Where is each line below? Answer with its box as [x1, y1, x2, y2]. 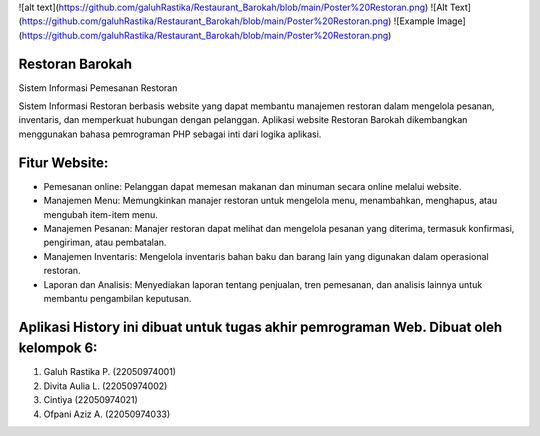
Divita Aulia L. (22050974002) [43, 380, 168, 392]
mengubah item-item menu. [43, 208, 159, 220]
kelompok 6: [18, 340, 98, 357]
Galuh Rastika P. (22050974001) [43, 366, 177, 378]
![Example [393, 15, 435, 27]
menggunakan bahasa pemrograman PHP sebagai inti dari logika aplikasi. [18, 128, 322, 140]
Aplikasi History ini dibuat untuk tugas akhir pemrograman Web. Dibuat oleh [18, 318, 503, 335]
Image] [436, 15, 467, 27]
